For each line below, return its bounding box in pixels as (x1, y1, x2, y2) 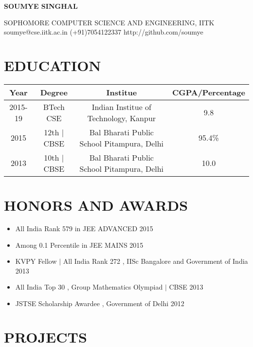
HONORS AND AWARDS (4, 195, 188, 215)
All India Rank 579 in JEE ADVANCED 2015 (15, 223, 153, 234)
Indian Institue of (91, 101, 151, 112)
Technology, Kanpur (87, 112, 156, 124)
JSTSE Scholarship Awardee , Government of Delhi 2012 (15, 298, 184, 308)
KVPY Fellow (15, 256, 57, 266)
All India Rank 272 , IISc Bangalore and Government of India (63, 256, 248, 266)
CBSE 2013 (169, 282, 203, 292)
